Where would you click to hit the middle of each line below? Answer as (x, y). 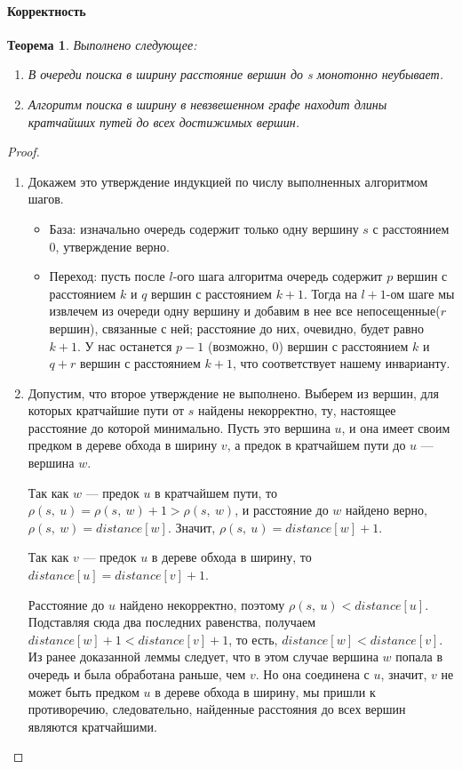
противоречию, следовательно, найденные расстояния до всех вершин (217, 709)
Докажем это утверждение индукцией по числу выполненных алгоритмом (228, 181)
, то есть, (253, 639)
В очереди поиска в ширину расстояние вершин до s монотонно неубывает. (235, 74)
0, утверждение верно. (110, 246)
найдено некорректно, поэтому (202, 604)
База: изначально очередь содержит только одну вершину (204, 228)
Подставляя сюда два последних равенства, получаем (172, 622)
